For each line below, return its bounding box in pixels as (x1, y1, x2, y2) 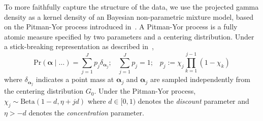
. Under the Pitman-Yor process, (94, 86, 196, 96)
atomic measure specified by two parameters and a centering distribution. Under (4, 31, 254, 42)
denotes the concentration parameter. (28, 107, 144, 117)
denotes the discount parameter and (138, 95, 249, 106)
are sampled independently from (150, 74, 250, 85)
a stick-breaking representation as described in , (4, 41, 154, 52)
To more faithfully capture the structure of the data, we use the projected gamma (4, 2, 259, 12)
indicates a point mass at (36, 74, 114, 85)
